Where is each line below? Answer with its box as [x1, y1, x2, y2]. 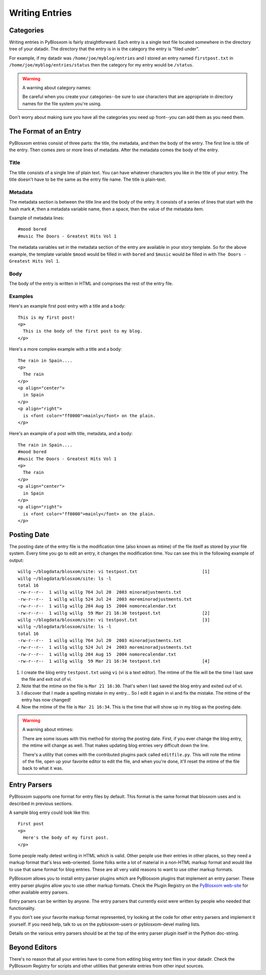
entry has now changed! [21, 697, 71, 703]
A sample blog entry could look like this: [9, 809, 91, 815]
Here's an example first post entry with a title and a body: [9, 303, 126, 309]
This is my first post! [18, 314, 75, 320]
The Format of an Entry [9, 127, 81, 135]
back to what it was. [22, 765, 64, 771]
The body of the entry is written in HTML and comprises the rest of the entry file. [9, 281, 173, 287]
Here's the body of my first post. [23, 835, 109, 841]
